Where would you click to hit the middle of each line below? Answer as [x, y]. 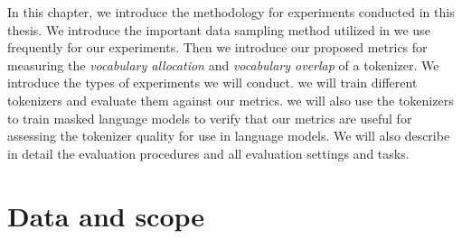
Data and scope [106, 215]
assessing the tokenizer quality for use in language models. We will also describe [229, 136]
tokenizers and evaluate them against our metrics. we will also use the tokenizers [231, 100]
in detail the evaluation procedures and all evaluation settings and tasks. [208, 153]
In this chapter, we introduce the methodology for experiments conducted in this [231, 12]
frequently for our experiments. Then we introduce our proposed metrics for [217, 47]
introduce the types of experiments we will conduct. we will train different [212, 83]
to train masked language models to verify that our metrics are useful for [210, 118]
